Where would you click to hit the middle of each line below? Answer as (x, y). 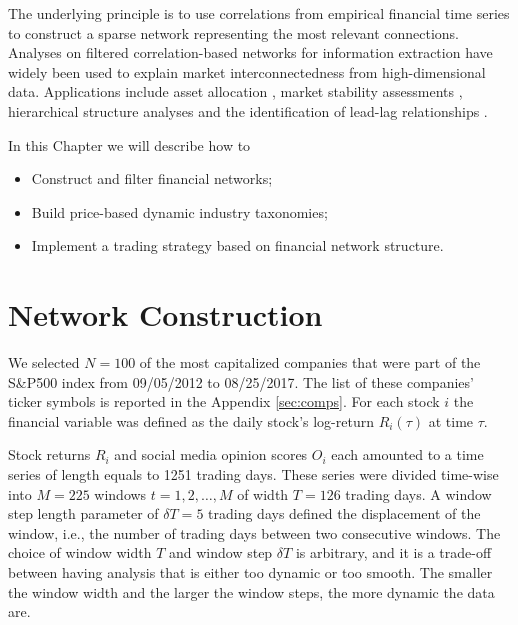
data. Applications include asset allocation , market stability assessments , (235, 91)
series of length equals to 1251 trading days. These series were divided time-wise (253, 474)
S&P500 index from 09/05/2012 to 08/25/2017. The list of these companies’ (241, 381)
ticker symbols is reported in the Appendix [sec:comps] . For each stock (224, 401)
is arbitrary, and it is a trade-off (393, 552)
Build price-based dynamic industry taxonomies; (179, 211)
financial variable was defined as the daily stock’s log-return (191, 420)
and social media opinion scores (211, 454)
